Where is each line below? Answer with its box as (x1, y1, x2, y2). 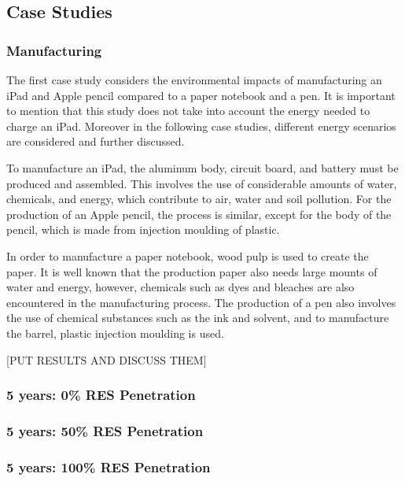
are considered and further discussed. (6, 133, 185, 150)
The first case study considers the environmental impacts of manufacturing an (6, 72, 382, 87)
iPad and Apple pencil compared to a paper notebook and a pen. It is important (6, 87, 396, 103)
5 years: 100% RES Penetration (6, 457, 211, 476)
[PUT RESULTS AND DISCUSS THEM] (6, 351, 207, 368)
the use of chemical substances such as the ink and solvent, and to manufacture (6, 309, 389, 326)
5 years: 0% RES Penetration (6, 385, 196, 405)
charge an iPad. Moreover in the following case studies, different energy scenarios (6, 117, 396, 134)
